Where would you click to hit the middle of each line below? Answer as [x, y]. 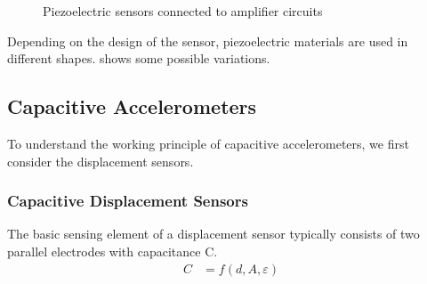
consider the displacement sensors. [101, 161]
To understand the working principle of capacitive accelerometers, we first [208, 143]
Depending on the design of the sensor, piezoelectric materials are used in [208, 41]
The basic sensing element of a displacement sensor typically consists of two [213, 234]
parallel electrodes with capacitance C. [113, 251]
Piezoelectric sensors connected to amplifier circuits [183, 11]
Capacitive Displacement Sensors [128, 201]
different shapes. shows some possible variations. [139, 58]
